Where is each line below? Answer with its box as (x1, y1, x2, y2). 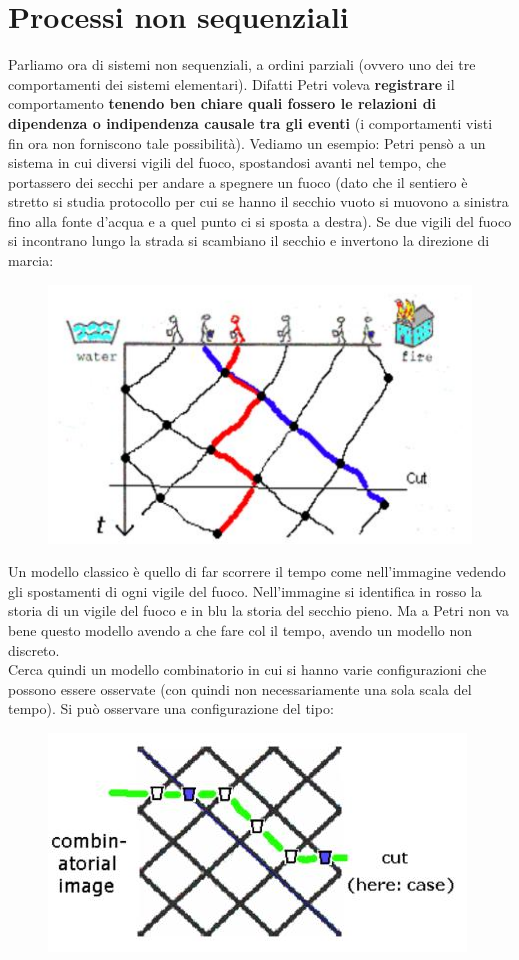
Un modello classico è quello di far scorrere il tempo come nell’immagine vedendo (8, 561, 506, 582)
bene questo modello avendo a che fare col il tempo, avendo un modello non (8, 619, 473, 640)
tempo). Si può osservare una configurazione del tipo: (8, 698, 334, 719)
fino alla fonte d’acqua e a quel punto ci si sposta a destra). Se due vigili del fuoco (8, 210, 512, 231)
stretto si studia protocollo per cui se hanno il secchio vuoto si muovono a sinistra (8, 191, 509, 212)
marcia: (8, 250, 54, 271)
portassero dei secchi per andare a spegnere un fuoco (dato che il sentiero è (8, 171, 468, 192)
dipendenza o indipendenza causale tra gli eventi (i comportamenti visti (8, 112, 493, 133)
